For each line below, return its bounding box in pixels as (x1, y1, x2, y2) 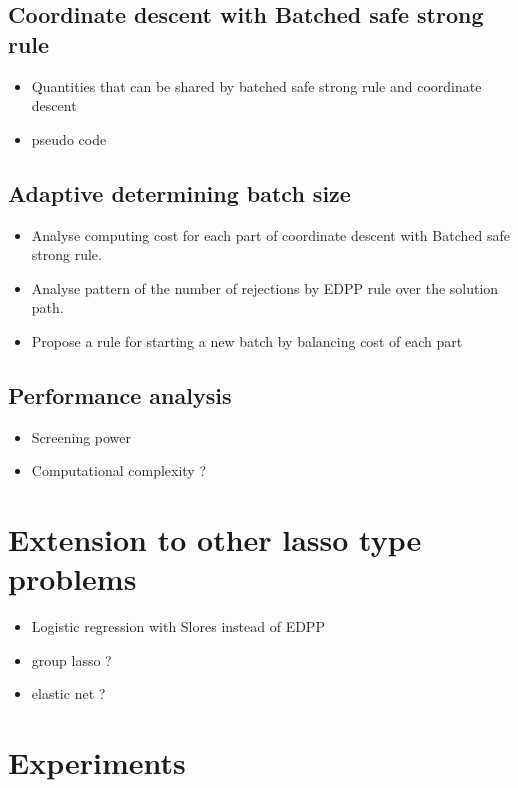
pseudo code (31, 128, 107, 149)
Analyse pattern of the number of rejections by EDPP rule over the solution (31, 277, 499, 298)
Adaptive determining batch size (8, 177, 351, 208)
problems (8, 558, 137, 599)
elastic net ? (31, 683, 106, 704)
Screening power (31, 426, 132, 447)
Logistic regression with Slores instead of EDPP (31, 616, 325, 637)
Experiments (8, 742, 186, 783)
